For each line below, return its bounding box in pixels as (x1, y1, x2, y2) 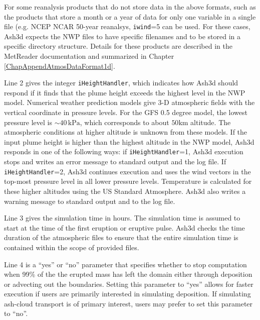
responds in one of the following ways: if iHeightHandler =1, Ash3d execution (4, 146, 243, 157)
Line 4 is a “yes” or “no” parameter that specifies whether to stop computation (4, 259, 247, 269)
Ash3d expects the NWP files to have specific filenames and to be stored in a (4, 31, 240, 41)
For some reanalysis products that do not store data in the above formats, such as (4, 2, 256, 12)
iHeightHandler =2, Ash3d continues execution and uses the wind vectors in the (4, 166, 251, 176)
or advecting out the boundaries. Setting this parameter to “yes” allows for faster (4, 278, 253, 289)
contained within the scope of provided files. (4, 242, 139, 252)
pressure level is (4, 117, 52, 127)
